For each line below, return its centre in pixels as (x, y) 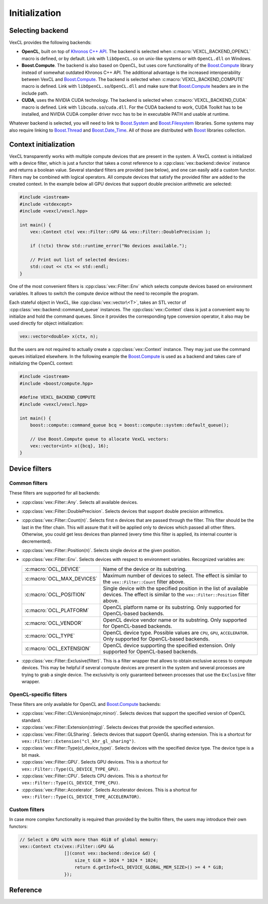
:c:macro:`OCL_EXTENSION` (58, 648)
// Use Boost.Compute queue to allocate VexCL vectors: (100, 439)
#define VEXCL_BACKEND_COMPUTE (58, 397)
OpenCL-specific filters (38, 694)
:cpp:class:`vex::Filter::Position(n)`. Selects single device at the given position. (101, 550)
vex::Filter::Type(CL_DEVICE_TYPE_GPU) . (71, 769)
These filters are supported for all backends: (55, 493)
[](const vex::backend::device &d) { (110, 853)
